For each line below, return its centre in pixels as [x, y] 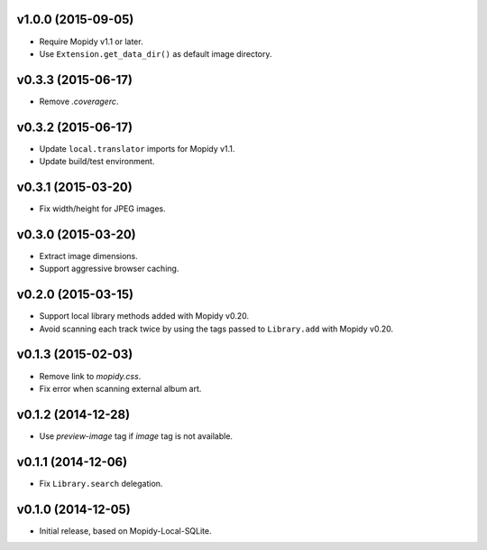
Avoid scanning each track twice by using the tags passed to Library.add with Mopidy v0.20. [216, 329]
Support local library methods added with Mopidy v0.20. [144, 316]
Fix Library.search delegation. [101, 483]
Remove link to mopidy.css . [90, 376]
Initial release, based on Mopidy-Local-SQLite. [125, 531]
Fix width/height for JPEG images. [102, 209]
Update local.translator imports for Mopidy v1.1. [137, 148]
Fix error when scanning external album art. [120, 388]
